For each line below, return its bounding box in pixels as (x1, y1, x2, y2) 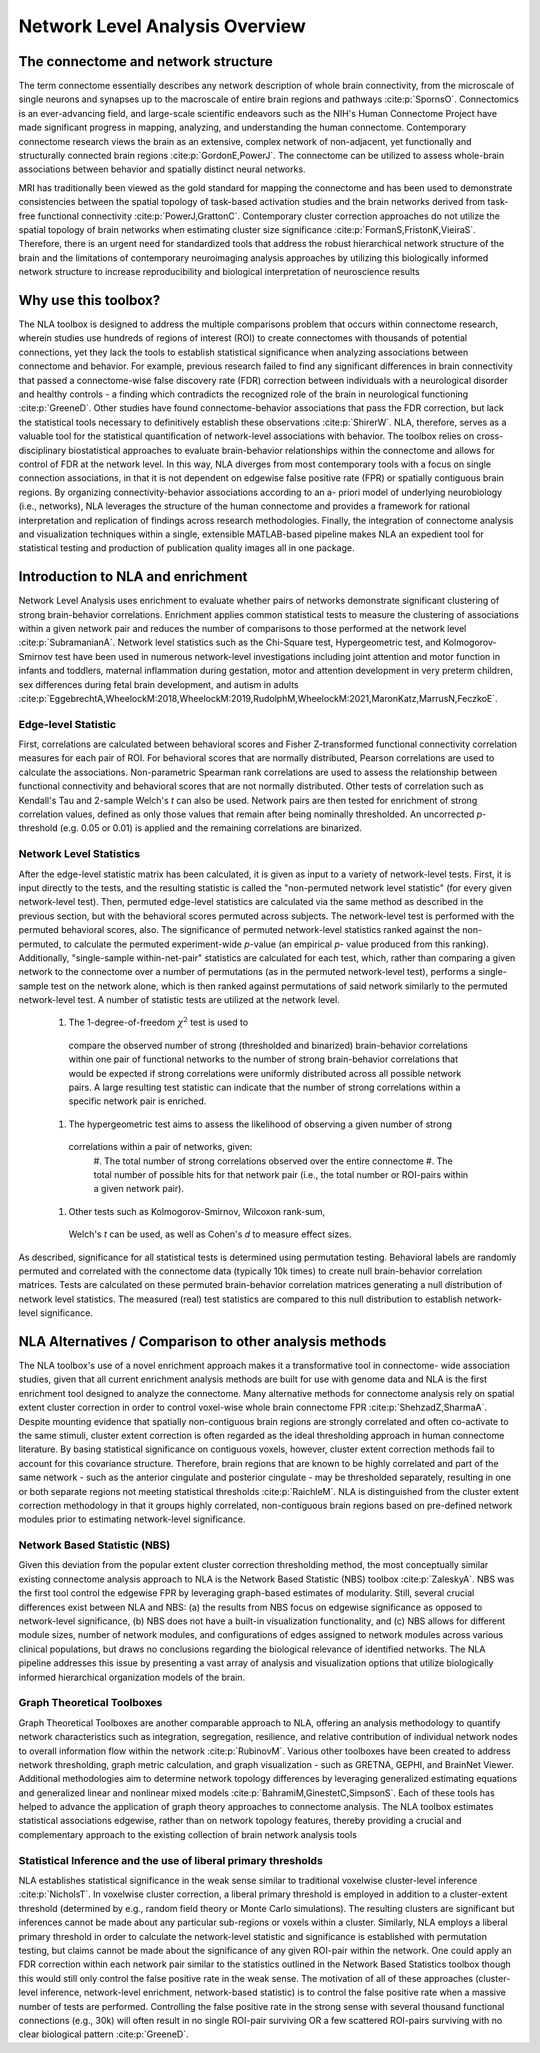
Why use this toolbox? (18, 291, 161, 309)
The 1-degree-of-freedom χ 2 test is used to (68, 1015, 249, 1029)
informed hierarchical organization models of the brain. (18, 1671, 245, 1683)
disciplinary (18, 444, 67, 456)
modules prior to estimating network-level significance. (18, 1513, 246, 1525)
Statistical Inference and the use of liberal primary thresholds (18, 1853, 324, 1867)
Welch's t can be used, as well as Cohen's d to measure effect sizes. (68, 1228, 352, 1240)
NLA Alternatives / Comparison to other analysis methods (18, 1333, 387, 1350)
